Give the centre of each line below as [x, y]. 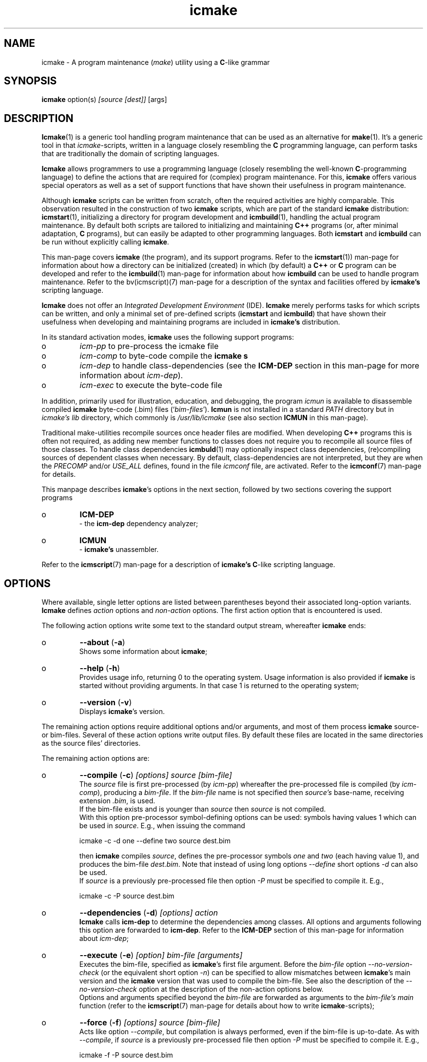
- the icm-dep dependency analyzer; [139, 524]
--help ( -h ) [100, 668]
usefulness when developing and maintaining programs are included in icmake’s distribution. [191, 322]
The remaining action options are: [96, 758]
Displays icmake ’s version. [122, 712]
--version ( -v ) [106, 703]
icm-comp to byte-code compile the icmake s [164, 356]
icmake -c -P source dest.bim [127, 896]
